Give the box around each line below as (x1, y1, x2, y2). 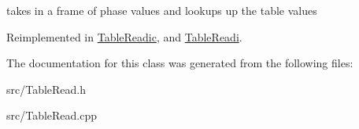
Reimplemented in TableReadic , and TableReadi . (6, 28, 242, 45)
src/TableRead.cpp (6, 107, 98, 124)
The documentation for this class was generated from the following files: (6, 55, 353, 71)
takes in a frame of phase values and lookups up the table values (6, 2, 317, 18)
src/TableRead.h (6, 81, 87, 97)
